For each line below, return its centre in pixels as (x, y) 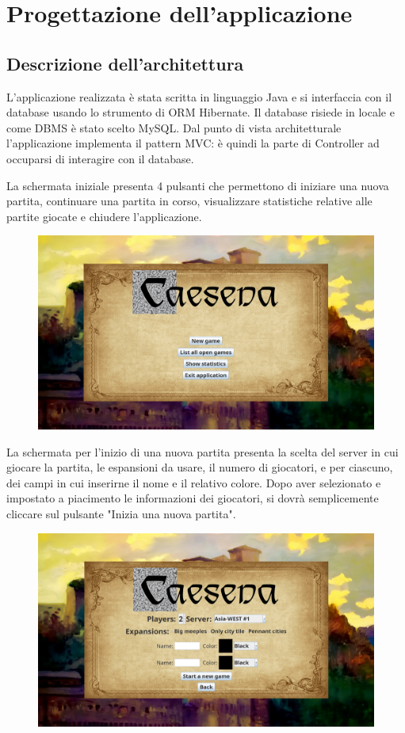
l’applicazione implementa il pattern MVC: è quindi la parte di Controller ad (193, 143)
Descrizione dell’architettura (125, 63)
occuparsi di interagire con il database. (100, 158)
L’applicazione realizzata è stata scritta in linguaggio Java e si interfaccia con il (199, 96)
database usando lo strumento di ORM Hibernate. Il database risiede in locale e (201, 112)
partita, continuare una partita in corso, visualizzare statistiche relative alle (189, 201)
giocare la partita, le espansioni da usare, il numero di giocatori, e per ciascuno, (200, 467)
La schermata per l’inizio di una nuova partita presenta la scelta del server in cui (202, 451)
